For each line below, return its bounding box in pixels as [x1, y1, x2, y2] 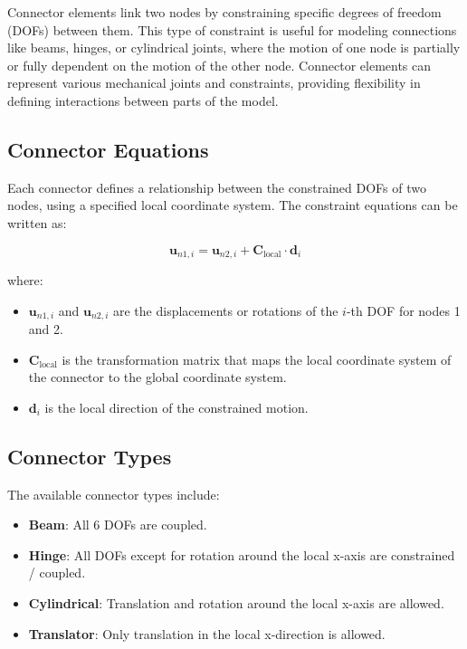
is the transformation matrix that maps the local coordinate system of [62, 349, 452, 368]
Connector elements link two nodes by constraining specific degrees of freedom [7, 3, 442, 21]
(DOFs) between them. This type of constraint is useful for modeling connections [7, 20, 457, 39]
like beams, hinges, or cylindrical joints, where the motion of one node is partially [7, 38, 461, 57]
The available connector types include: [7, 484, 220, 503]
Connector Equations [7, 135, 209, 163]
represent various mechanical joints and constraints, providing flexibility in [7, 73, 421, 92]
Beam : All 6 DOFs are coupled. [28, 515, 207, 534]
